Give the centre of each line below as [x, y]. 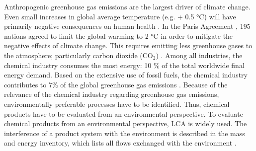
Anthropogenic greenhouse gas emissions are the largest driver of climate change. [127, 6]
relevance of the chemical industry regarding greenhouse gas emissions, [112, 94]
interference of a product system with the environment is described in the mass [125, 133]
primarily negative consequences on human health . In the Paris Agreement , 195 [127, 26]
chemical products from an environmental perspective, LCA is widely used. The [126, 123]
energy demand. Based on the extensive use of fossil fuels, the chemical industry [126, 75]
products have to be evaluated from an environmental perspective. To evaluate [124, 113]
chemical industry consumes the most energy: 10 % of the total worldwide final [124, 65]
